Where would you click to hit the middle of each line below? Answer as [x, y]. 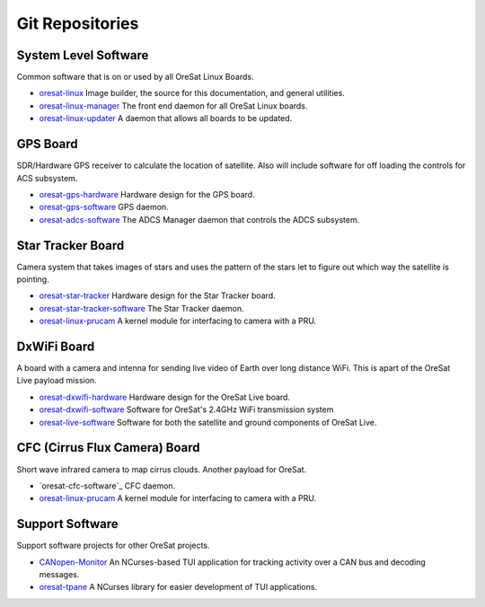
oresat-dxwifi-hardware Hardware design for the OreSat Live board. [165, 397]
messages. [59, 575]
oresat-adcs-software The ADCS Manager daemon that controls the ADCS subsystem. [199, 219]
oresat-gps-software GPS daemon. [104, 207]
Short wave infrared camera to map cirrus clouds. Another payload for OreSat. [162, 469]
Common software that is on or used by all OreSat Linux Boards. [135, 77]
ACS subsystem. [47, 178]
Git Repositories [78, 23]
